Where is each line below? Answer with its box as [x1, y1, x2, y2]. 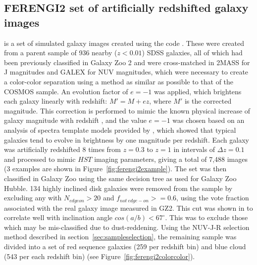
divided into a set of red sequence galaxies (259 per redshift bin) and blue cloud [4, 241, 246, 251]
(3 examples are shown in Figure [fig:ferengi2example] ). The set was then [4, 163, 227, 174]
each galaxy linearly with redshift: [4, 96, 107, 106]
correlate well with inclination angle [4, 212, 113, 223]
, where [149, 96, 171, 106]
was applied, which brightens [154, 86, 242, 96]
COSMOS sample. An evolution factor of [4, 86, 128, 96]
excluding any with [4, 192, 62, 203]
